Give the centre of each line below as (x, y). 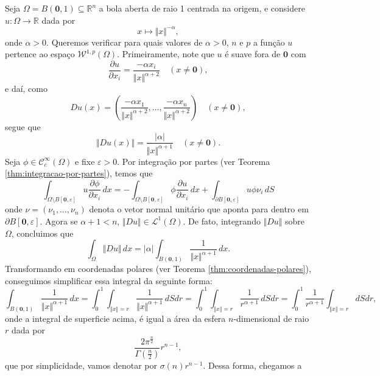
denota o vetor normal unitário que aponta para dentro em (199, 209)
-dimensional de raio (271, 318)
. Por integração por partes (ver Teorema (194, 161)
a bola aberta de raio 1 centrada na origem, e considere (202, 8)
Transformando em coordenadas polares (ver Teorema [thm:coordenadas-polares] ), (158, 269)
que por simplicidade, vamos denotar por (81, 365)
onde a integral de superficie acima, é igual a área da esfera (115, 318)
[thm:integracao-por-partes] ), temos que (79, 173)
